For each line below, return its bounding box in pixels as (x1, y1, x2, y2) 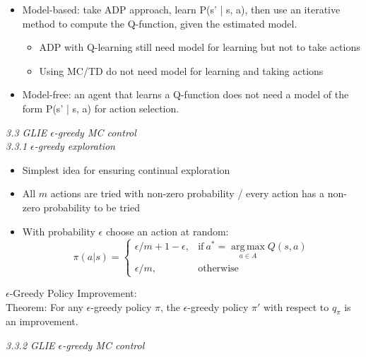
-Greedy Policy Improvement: (9, 286, 137, 300)
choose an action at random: (105, 223, 229, 238)
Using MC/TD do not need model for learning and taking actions (39, 63, 324, 78)
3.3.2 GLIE (6, 337, 55, 352)
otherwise (198, 263, 239, 274)
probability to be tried (43, 199, 140, 214)
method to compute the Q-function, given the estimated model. (22, 16, 297, 30)
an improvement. (6, 314, 78, 329)
